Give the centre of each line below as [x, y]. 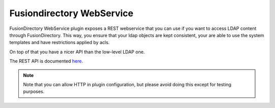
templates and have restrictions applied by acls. [60, 43]
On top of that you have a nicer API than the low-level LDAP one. [77, 52]
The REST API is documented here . [46, 61]
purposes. [34, 92]
